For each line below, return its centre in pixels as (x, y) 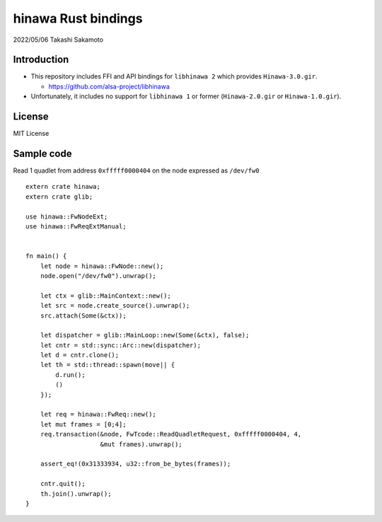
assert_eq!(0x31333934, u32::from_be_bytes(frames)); (135, 464)
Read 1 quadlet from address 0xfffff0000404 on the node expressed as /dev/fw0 (136, 170)
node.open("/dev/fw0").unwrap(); (98, 275)
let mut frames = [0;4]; (83, 424)
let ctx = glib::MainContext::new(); (105, 296)
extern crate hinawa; (63, 187)
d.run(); (70, 375)
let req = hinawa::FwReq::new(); (98, 414)
